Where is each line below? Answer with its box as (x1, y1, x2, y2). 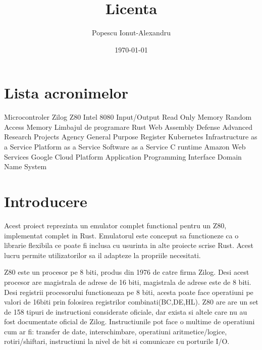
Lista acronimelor (4, 82, 128, 103)
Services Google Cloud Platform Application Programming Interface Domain (4, 151, 242, 162)
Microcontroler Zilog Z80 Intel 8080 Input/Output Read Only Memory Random (4, 112, 252, 122)
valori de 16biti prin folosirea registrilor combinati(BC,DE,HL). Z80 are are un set (4, 296, 258, 307)
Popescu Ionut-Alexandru (92, 27, 171, 38)
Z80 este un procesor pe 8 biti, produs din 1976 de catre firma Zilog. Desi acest (4, 267, 249, 277)
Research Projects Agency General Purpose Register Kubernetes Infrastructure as (4, 131, 257, 142)
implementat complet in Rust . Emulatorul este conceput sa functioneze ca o (4, 230, 239, 240)
